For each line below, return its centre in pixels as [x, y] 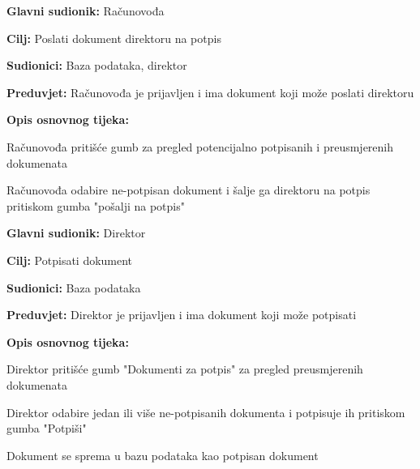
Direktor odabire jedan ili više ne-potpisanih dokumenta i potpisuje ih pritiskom [206, 412]
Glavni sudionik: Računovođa [86, 11]
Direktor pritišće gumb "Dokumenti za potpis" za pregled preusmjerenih [185, 369]
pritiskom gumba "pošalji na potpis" [96, 205]
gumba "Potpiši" [47, 428]
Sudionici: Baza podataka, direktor [97, 65]
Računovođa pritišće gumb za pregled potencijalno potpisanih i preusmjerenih [200, 146]
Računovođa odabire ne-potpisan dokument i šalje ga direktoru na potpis [189, 190]
